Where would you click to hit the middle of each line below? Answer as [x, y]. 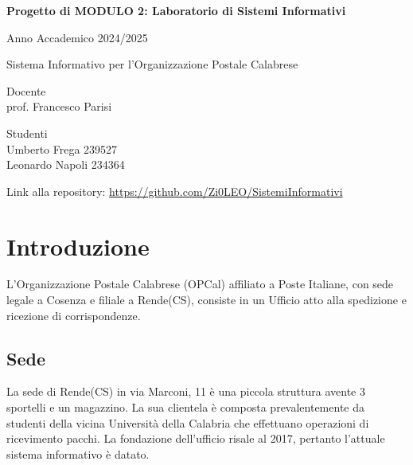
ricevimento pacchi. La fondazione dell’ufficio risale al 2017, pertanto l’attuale [196, 438]
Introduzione [78, 246]
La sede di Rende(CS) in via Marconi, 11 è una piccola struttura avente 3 [186, 391]
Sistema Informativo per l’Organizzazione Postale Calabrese [152, 64]
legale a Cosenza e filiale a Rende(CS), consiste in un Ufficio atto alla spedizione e [206, 300]
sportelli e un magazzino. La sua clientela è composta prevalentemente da [186, 407]
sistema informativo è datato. [78, 453]
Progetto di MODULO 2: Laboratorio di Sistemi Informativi [176, 10]
